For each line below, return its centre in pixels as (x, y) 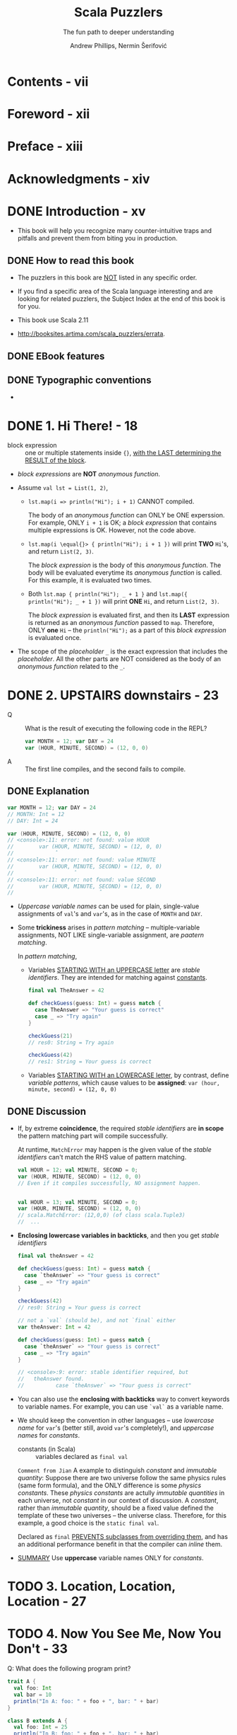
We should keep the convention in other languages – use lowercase (116, 1421)
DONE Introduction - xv (77, 211)
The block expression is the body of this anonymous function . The (124, 565)
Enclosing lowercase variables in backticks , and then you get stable (119, 1235)
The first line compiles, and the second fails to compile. (105, 769)
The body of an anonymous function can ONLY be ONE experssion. (126, 515)
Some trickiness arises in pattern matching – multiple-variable (109, 927)
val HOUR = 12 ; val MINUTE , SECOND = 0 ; (78, 1170)
